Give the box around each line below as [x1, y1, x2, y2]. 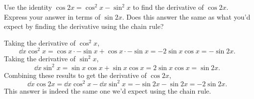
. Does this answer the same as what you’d [122, 11, 251, 22]
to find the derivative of [133, 2, 204, 12]
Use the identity [4, 2, 52, 12]
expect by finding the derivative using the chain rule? [4, 21, 164, 31]
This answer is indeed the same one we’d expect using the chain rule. [4, 85, 211, 96]
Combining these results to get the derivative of [4, 70, 147, 80]
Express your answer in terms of [4, 11, 101, 22]
